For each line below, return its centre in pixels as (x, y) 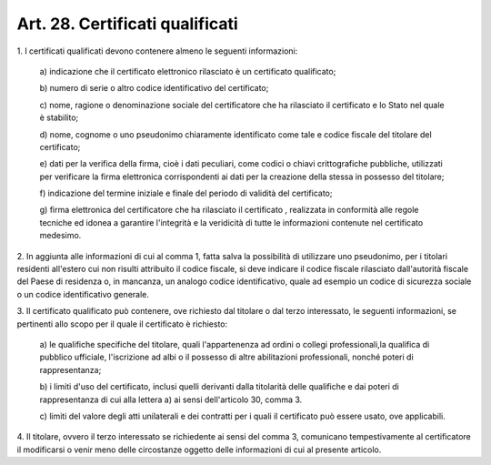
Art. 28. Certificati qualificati (127, 24)
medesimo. (60, 236)
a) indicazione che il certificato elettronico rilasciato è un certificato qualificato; (188, 71)
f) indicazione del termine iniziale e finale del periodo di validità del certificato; (186, 193)
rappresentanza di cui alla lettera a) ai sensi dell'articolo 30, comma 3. (171, 399)
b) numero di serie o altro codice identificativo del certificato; (154, 88)
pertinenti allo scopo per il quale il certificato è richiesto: (122, 324)
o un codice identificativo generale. (83, 294)
